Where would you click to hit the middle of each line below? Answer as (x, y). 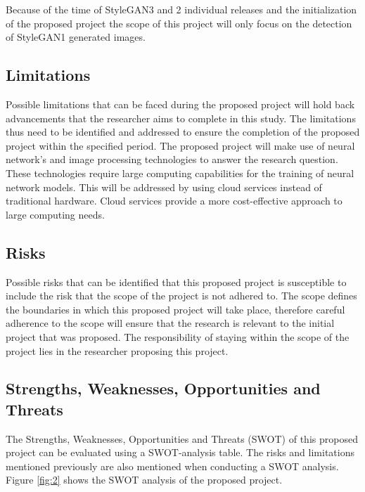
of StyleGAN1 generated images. (76, 37)
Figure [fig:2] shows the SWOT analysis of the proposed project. (144, 480)
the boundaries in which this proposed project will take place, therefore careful (175, 309)
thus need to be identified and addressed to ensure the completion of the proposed (183, 132)
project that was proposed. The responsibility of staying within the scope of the (178, 336)
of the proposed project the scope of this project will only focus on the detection (179, 23)
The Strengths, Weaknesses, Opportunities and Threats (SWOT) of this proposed (182, 438)
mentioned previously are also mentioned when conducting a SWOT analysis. (172, 466)
